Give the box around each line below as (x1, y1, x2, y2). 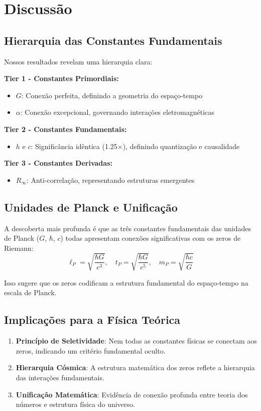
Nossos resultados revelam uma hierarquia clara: (4, 56, 153, 66)
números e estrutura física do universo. (16, 399, 135, 409)
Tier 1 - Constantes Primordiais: (4, 73, 119, 84)
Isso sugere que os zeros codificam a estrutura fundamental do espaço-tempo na (4, 277, 248, 288)
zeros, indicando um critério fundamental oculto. (16, 345, 166, 356)
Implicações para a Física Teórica (4, 312, 181, 327)
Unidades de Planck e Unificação (4, 199, 178, 215)
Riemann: (4, 242, 34, 253)
